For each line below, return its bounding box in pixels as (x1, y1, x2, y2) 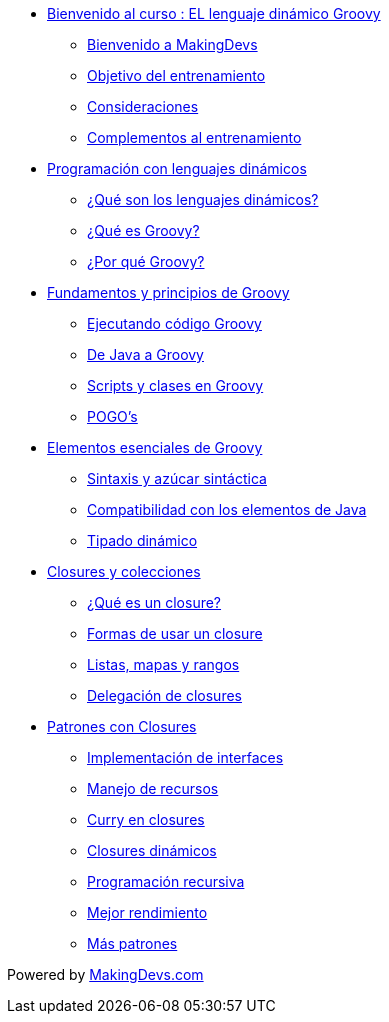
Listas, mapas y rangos (87, 656, 240, 673)
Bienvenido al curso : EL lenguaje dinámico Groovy (47, 5, 381, 22)
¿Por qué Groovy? (87, 253, 205, 270)
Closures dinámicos (87, 842, 217, 859)
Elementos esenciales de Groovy (47, 439, 263, 456)
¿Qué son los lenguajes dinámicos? (87, 191, 319, 208)
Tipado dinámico (87, 532, 198, 549)
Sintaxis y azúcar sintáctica (87, 470, 267, 487)
